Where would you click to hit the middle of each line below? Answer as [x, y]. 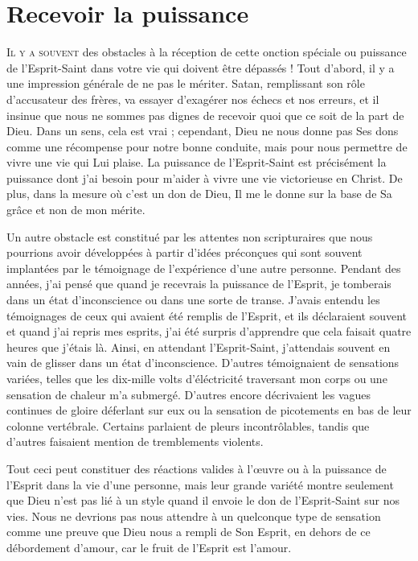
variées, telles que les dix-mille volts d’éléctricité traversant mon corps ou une [197, 378]
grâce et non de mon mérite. [76, 210]
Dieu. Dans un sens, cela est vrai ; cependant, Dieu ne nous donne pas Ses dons [203, 131]
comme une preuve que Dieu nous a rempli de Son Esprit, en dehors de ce [189, 532]
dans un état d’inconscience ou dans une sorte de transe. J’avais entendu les [193, 300]
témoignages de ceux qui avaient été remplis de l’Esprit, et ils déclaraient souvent [207, 315]
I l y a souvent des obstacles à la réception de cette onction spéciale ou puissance [207, 52]
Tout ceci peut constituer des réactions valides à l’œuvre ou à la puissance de [197, 468]
